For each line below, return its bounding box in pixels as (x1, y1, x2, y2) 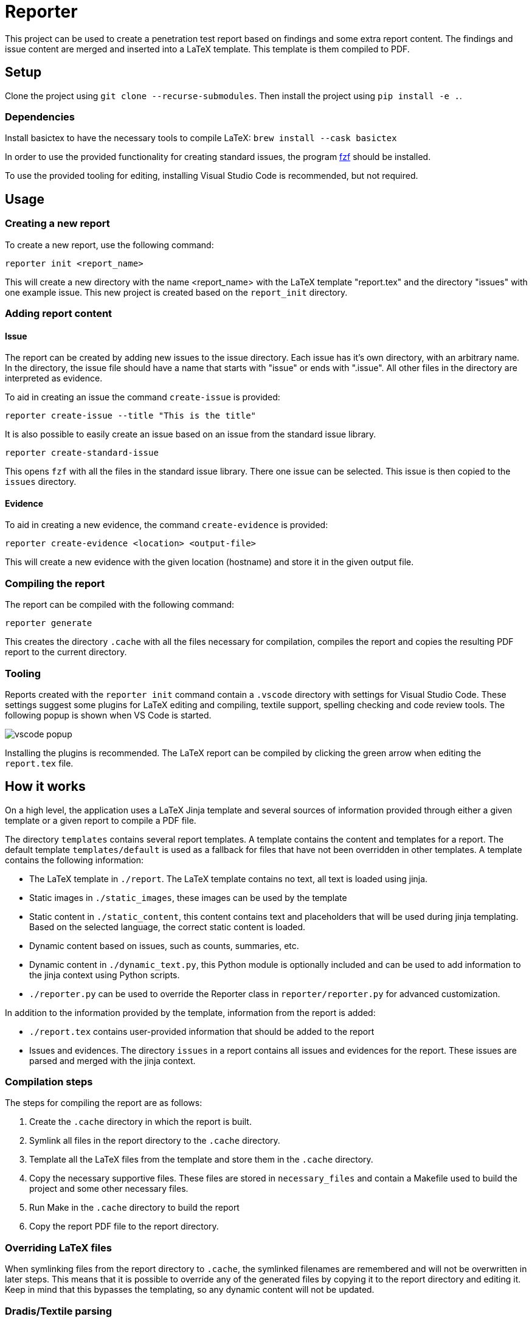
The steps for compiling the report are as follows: (5, 1098, 202, 1108)
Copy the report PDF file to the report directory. (29, 1221, 219, 1232)
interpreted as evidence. (5, 373, 103, 384)
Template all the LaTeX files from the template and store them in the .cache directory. (29, 1154, 373, 1165)
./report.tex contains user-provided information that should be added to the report (29, 1026, 375, 1037)
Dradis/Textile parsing (5, 1304, 112, 1317)
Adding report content (5, 307, 112, 319)
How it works (5, 779, 86, 795)
